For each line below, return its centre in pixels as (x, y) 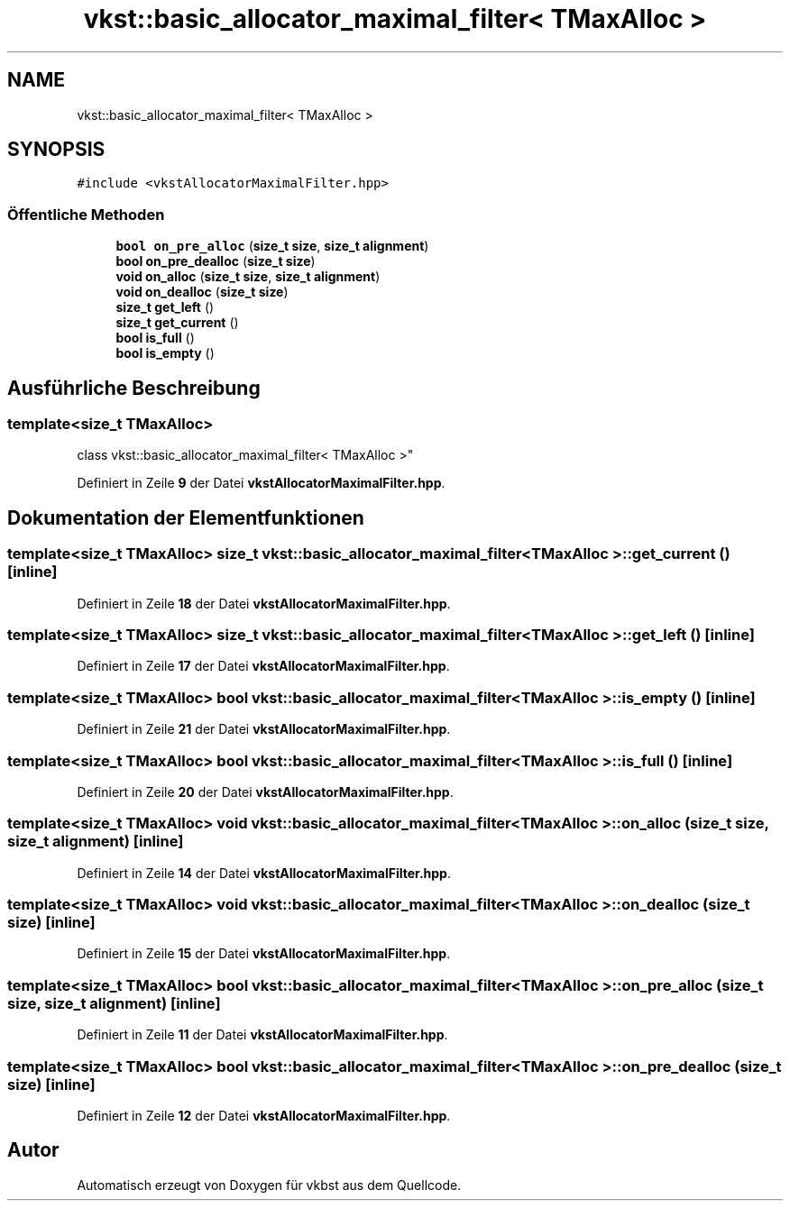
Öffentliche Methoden (86, 214)
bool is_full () (155, 338)
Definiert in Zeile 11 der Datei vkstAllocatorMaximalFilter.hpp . (262, 1035)
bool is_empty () (165, 353)
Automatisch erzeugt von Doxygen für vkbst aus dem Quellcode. (269, 1185)
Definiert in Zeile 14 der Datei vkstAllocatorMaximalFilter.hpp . (264, 873)
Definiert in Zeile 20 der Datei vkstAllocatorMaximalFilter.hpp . (265, 792)
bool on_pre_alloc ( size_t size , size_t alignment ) (272, 246)
